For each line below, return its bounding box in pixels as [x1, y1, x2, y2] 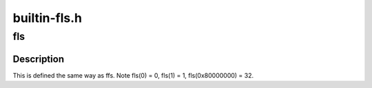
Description [12, 53, 65, 65]
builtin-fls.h [12, 10, 83, 25]
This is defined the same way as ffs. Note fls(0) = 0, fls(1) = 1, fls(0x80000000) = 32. [12, 71, 254, 79]
